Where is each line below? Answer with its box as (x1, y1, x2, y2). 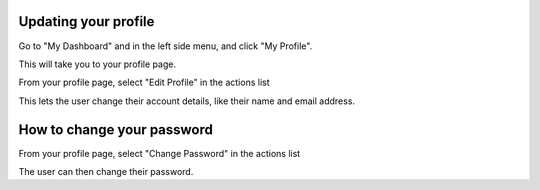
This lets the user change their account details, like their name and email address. (18, 95, 355, 107)
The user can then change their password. (18, 165, 194, 177)
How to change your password (18, 121, 214, 138)
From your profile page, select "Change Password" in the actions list (18, 147, 301, 159)
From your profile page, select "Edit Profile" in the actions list (18, 76, 270, 89)
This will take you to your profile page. (18, 58, 177, 70)
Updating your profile (18, 13, 155, 30)
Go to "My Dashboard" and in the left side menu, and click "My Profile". (18, 40, 313, 52)
